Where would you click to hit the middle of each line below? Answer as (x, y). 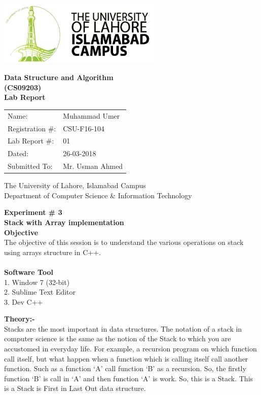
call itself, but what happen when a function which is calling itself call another (126, 358)
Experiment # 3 (33, 212)
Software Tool (29, 272)
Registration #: (32, 128)
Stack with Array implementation (64, 222)
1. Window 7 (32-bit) (37, 282)
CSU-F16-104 (84, 128)
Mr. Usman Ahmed (93, 166)
